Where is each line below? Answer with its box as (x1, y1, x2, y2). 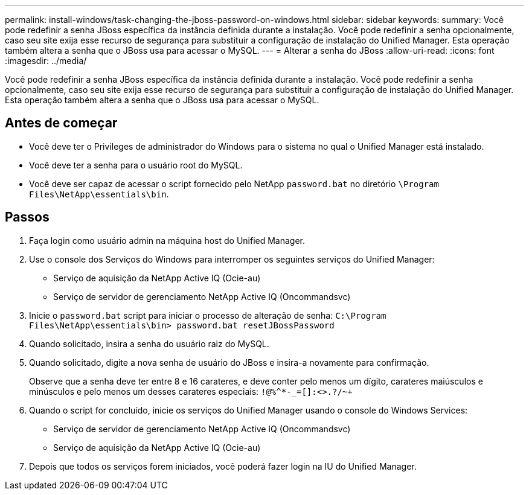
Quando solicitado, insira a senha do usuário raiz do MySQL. (29, 338, 269, 349)
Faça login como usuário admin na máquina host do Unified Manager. (29, 235, 306, 246)
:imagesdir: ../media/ (5, 56, 87, 66)
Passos (5, 209, 50, 225)
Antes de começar (5, 115, 118, 131)
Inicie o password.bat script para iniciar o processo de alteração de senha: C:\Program (29, 310, 386, 321)
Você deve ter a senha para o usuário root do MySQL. (29, 159, 243, 170)
